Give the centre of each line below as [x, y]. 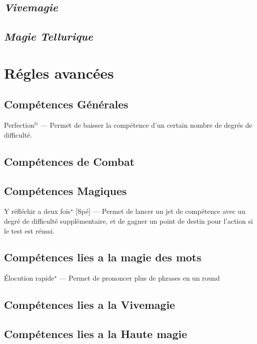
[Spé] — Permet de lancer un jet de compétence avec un [161, 211]
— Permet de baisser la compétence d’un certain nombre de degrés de [147, 125]
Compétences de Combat [69, 161]
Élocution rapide [29, 278]
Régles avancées [59, 73]
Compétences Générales [66, 104]
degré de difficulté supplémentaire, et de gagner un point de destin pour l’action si [128, 221]
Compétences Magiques [65, 190]
